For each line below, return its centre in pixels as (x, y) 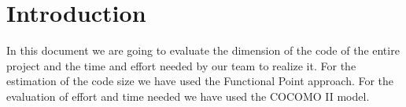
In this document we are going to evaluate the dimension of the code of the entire (203, 50)
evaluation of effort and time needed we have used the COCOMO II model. (188, 96)
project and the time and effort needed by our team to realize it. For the (181, 65)
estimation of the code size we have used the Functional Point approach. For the (200, 81)
